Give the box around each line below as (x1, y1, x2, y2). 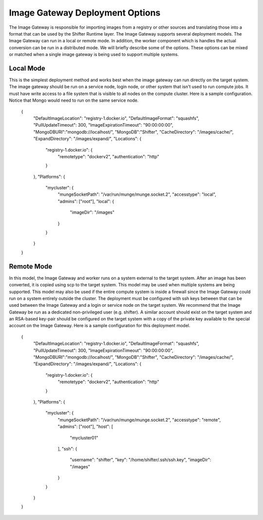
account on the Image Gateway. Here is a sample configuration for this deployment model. (9, 323, 190, 329)
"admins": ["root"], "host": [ (57, 424, 113, 429)
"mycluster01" (70, 435, 98, 441)
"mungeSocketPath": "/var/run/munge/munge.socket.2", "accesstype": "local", (57, 191, 216, 197)
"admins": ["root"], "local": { (57, 198, 114, 204)
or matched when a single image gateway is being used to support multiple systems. (9, 52, 179, 57)
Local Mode (9, 64, 46, 73)
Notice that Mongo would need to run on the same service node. (9, 97, 139, 103)
